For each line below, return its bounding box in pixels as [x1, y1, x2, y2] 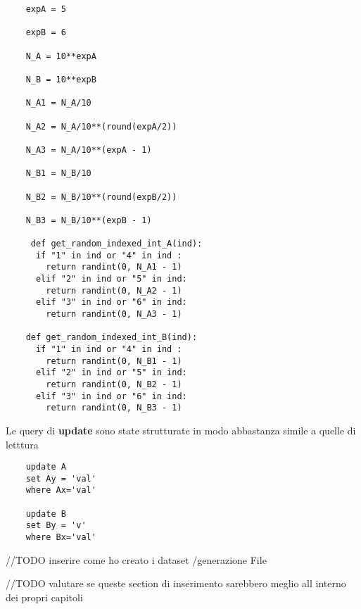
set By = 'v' [25, 520, 87, 531]
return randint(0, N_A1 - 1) [46, 262, 182, 272]
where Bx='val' [25, 532, 96, 543]
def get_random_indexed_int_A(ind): [30, 239, 203, 249]
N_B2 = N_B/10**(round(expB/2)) [25, 192, 177, 202]
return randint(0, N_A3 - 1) [46, 309, 182, 320]
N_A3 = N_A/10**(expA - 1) [25, 144, 152, 155]
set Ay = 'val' [25, 473, 96, 484]
